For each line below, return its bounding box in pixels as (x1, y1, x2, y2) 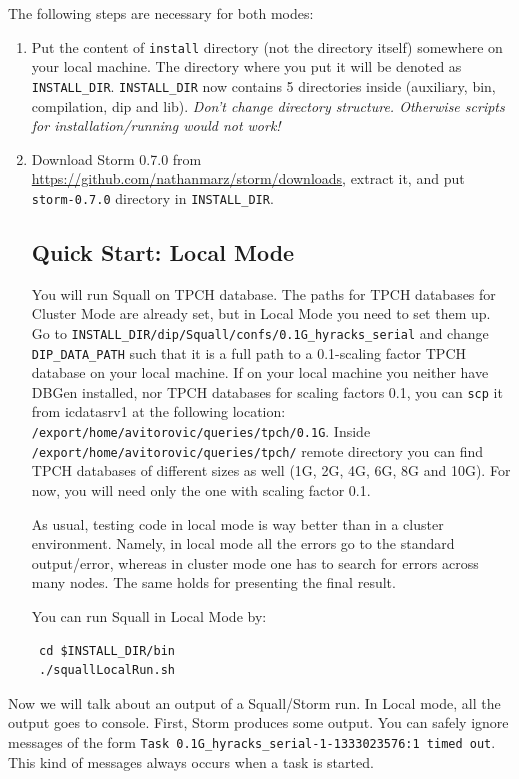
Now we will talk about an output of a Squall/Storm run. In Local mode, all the (8, 692, 501, 713)
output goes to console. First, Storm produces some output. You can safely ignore (8, 712, 509, 733)
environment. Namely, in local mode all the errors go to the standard (31, 533, 455, 554)
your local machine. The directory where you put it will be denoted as (31, 56, 462, 77)
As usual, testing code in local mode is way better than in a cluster (31, 513, 444, 534)
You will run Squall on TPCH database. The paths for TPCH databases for (31, 283, 496, 304)
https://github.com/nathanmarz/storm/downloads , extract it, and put (31, 168, 465, 189)
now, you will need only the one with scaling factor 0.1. (31, 479, 371, 500)
